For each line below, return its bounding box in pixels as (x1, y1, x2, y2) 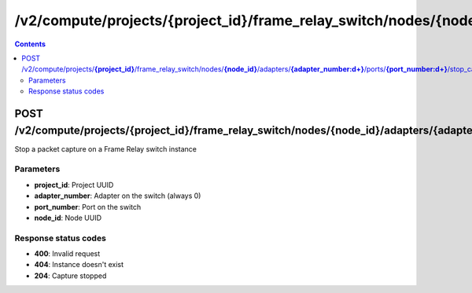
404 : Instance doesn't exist (34, 260, 124, 269)
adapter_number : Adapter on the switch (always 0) (34, 191, 201, 200)
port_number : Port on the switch (34, 202, 142, 211)
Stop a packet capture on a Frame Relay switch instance (14, 144, 197, 153)
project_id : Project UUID (34, 180, 114, 189)
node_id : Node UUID (34, 213, 102, 222)
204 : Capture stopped (34, 271, 107, 280)
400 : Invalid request (34, 249, 101, 258)
